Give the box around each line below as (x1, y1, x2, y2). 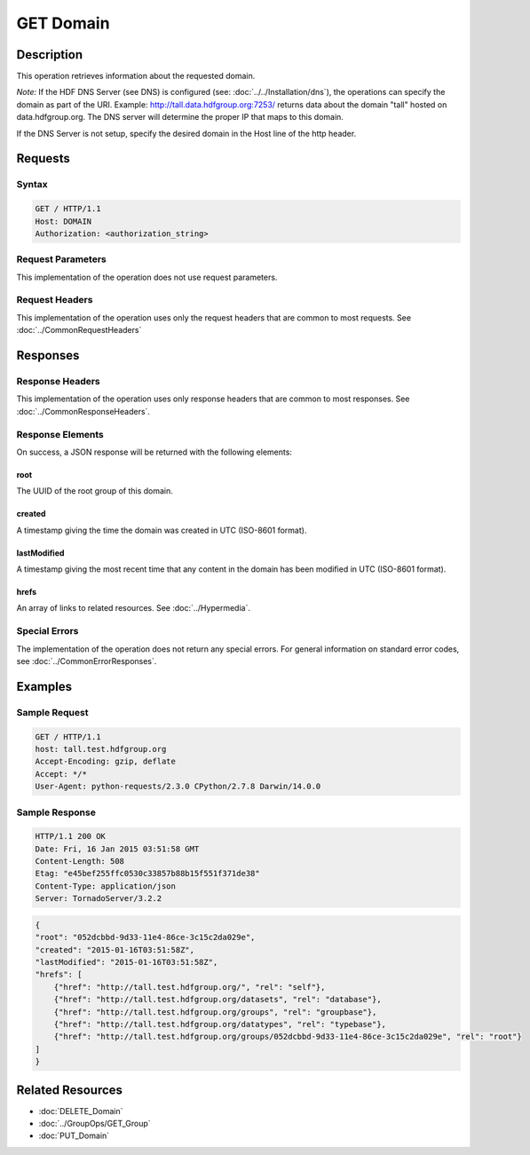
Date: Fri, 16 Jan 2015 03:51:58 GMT (35, 843, 200, 854)
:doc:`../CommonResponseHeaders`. (16, 406, 151, 416)
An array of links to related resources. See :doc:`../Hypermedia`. (16, 603, 250, 613)
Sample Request (16, 706, 89, 718)
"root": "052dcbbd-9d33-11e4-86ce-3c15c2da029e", (35, 932, 256, 943)
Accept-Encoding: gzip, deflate (35, 756, 177, 767)
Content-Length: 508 (35, 857, 124, 866)
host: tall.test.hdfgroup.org (35, 744, 167, 754)
